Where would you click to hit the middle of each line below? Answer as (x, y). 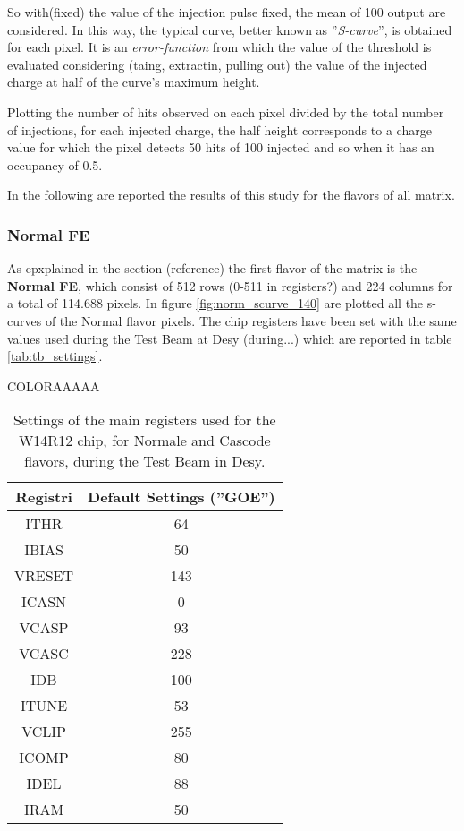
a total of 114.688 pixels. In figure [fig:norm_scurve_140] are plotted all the (215, 303)
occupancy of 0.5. (55, 164)
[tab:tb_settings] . (55, 356)
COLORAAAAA (54, 386)
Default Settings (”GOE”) (181, 497)
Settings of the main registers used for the (144, 420)
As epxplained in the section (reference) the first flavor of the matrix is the (212, 268)
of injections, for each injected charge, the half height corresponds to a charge (219, 129)
